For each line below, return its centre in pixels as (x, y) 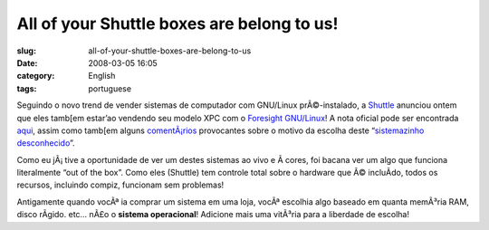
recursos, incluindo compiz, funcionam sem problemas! (120, 185)
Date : (27, 62)
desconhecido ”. (46, 143)
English (102, 76)
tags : (27, 88)
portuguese (110, 88)
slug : (26, 51)
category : (36, 76)
